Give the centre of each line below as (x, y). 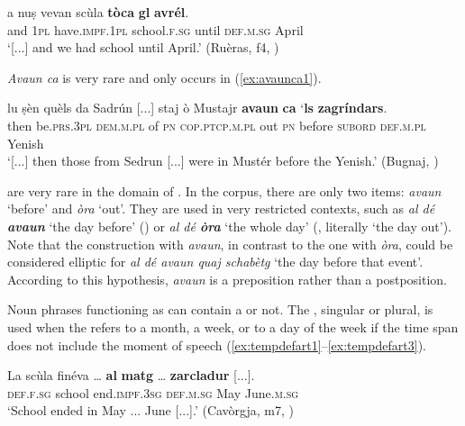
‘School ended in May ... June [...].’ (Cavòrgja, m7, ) (150, 410)
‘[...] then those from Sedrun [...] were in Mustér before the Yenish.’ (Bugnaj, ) (223, 161)
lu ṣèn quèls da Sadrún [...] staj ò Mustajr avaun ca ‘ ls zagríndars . (197, 108)
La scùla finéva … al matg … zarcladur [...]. (131, 375)
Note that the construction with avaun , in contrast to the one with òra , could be (230, 244)
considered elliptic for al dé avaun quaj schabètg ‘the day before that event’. (215, 262)
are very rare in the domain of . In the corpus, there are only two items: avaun (224, 190)
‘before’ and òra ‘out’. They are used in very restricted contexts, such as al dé (221, 208)
